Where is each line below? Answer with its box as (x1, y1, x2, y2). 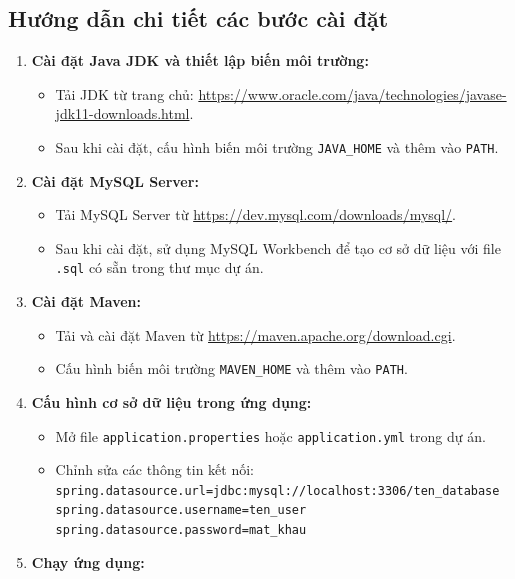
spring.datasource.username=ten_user (55, 503, 307, 518)
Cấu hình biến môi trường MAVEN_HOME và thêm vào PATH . (55, 358, 408, 379)
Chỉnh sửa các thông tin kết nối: (55, 459, 255, 480)
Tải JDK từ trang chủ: (55, 83, 194, 104)
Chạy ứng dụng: (31, 551, 145, 572)
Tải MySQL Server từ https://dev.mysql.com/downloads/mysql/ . (55, 204, 457, 225)
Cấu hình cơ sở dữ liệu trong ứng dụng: (31, 391, 312, 412)
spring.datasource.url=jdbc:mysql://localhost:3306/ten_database (55, 483, 500, 498)
